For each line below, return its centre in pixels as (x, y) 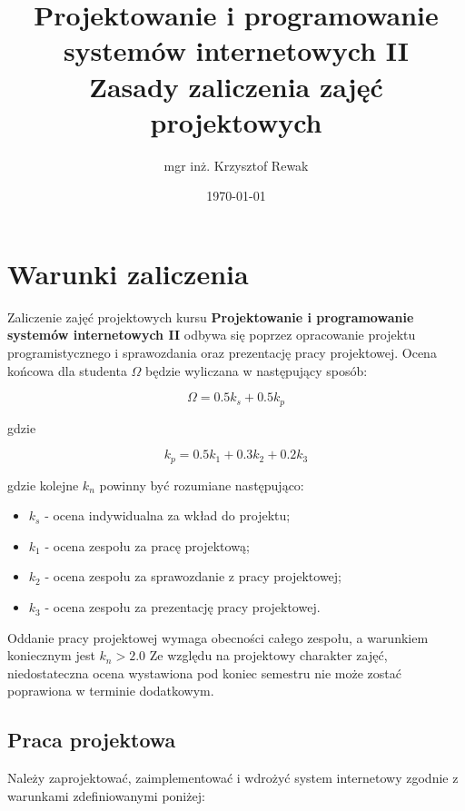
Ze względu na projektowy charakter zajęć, (268, 655)
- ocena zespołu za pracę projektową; (147, 545)
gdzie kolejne (43, 485)
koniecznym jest (51, 655)
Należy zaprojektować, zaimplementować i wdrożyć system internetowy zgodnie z (233, 778)
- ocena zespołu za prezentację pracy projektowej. (183, 607)
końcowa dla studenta (67, 370)
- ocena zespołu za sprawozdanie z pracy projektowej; (193, 576)
